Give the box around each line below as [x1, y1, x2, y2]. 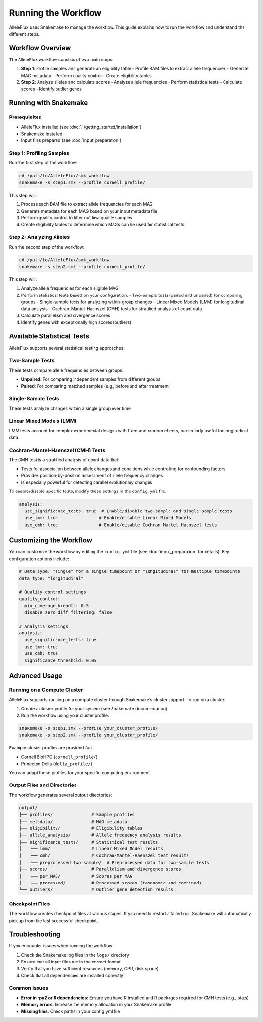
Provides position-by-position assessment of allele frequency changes [21, 472, 163, 478]
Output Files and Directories [9, 782, 77, 788]
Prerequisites [9, 114, 41, 120]
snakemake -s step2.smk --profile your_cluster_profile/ [19, 732, 158, 738]
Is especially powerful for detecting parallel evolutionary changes [21, 479, 152, 485]
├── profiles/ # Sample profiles [19, 812, 135, 818]
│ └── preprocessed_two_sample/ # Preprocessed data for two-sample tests [19, 860, 209, 865]
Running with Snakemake [9, 99, 88, 107]
